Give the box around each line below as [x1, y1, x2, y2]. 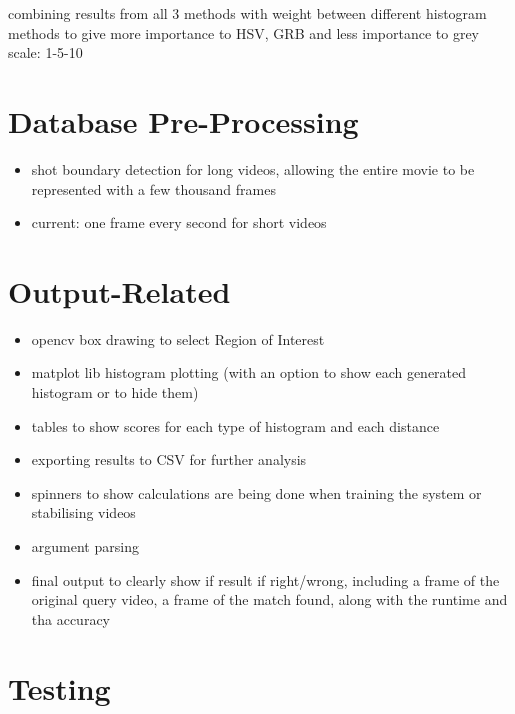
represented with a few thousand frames [31, 178, 276, 199]
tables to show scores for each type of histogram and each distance [31, 415, 440, 436]
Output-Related [8, 270, 231, 311]
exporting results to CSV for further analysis [31, 449, 307, 470]
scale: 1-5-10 [8, 42, 83, 63]
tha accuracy [31, 608, 111, 629]
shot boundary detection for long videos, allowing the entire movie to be [31, 158, 475, 179]
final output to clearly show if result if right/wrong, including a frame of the [31, 569, 500, 590]
